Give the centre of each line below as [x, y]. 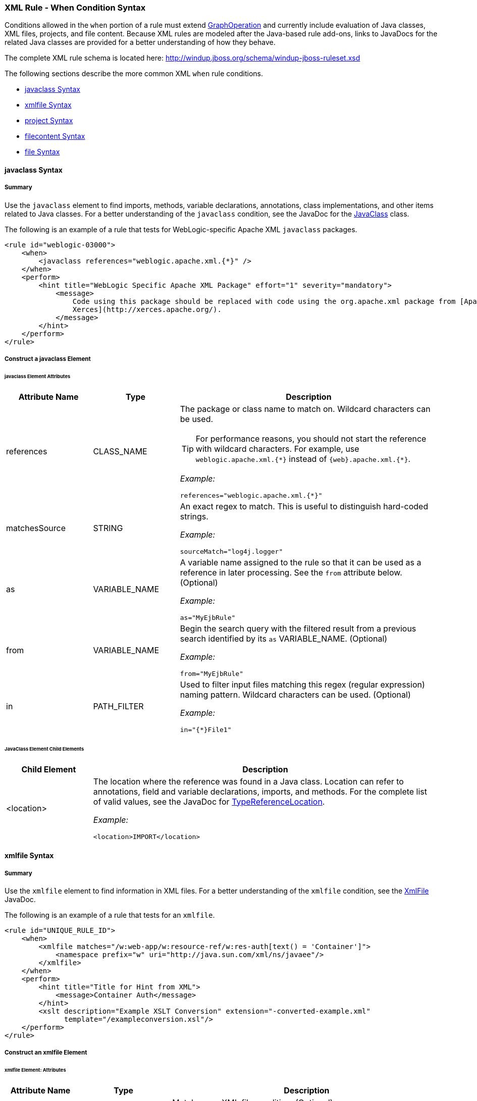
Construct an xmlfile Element [46, 1053]
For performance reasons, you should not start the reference [311, 438]
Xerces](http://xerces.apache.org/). [147, 309]
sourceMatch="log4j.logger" [231, 551]
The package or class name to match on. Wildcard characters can [305, 409]
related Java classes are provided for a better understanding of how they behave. [140, 42]
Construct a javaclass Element [48, 359]
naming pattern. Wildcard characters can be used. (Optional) [295, 694]
